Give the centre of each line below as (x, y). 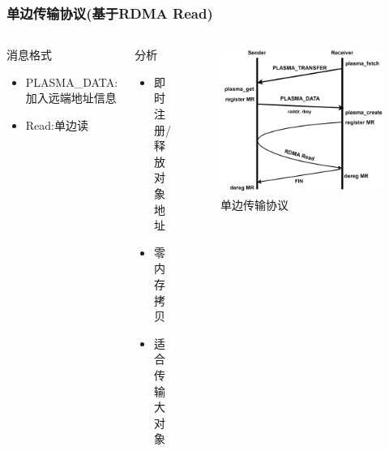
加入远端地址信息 (71, 98)
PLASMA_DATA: (72, 82)
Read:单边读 (57, 125)
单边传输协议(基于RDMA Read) (110, 13)
